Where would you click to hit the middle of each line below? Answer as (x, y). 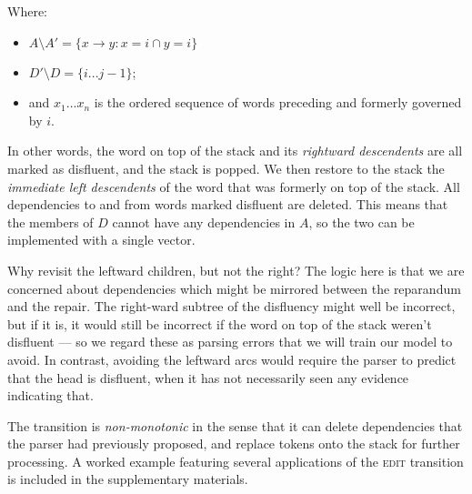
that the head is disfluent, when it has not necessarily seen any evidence (208, 377)
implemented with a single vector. (101, 240)
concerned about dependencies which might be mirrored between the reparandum (234, 288)
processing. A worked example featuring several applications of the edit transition (236, 461)
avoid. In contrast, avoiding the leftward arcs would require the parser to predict (232, 359)
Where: (27, 11)
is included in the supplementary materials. (128, 479)
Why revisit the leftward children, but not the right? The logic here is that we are (236, 270)
